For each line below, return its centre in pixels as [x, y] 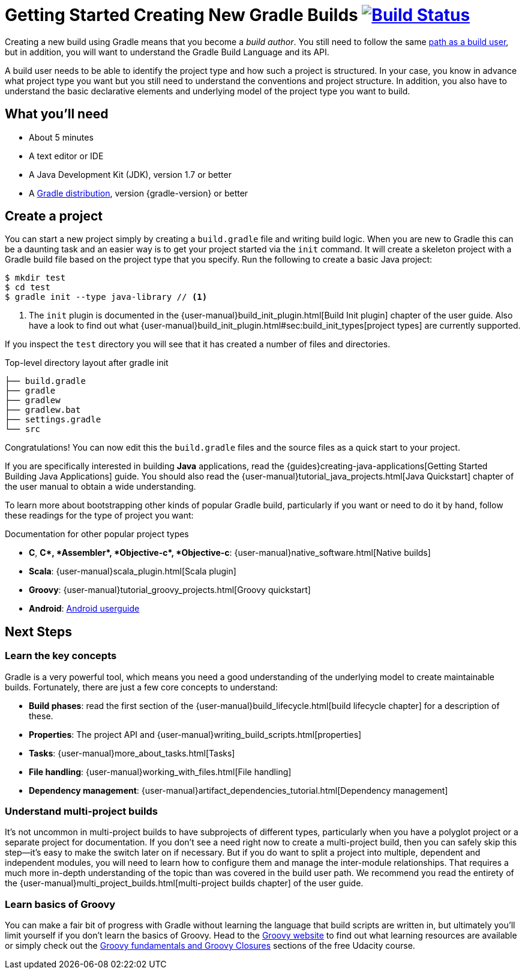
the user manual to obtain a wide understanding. [100, 487]
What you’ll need [57, 114]
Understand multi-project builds [81, 811]
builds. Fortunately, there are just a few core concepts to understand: [141, 687]
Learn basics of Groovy [60, 904]
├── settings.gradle [53, 420]
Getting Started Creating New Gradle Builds [181, 15]
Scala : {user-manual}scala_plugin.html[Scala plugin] [133, 571]
